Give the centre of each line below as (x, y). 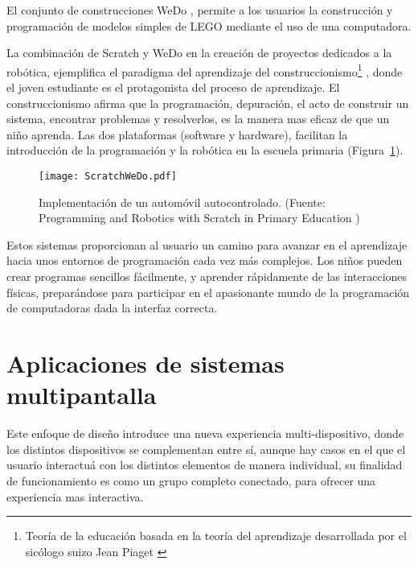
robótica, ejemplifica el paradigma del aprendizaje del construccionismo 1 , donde (205, 70)
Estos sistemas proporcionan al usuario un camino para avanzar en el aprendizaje (207, 244)
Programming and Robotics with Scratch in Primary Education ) (199, 218)
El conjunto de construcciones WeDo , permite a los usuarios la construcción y (200, 10)
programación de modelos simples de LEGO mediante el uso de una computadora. (209, 25)
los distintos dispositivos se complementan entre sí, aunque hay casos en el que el (206, 449)
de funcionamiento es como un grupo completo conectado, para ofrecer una (191, 480)
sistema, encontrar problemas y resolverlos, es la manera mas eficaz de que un (198, 119)
